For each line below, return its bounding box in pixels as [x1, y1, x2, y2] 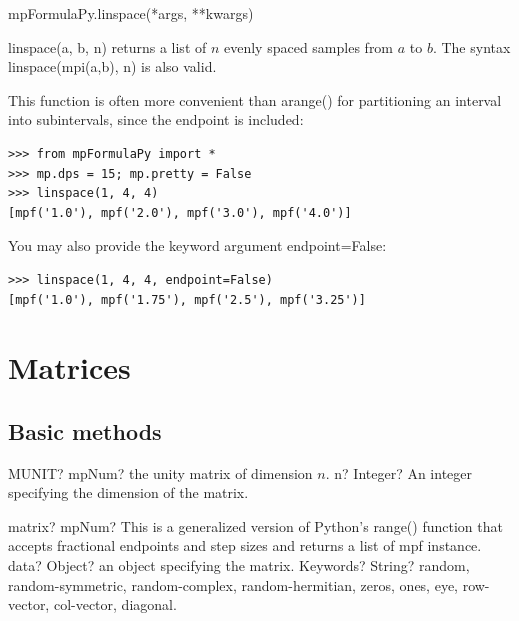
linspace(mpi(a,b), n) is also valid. [8, 56, 217, 77]
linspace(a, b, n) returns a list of [8, 36, 207, 57]
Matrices [8, 347, 131, 388]
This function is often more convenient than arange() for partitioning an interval [8, 89, 502, 110]
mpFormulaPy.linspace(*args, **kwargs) [8, 3, 254, 23]
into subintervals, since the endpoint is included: [8, 109, 304, 130]
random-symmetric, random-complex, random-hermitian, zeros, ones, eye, [8, 574, 459, 595]
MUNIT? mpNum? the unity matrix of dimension [8, 462, 313, 483]
